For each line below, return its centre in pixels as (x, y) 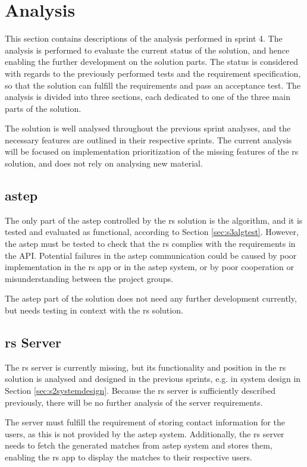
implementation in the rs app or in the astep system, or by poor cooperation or (149, 267)
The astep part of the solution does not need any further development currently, (151, 298)
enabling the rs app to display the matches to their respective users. (129, 457)
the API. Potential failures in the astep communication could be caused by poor (151, 255)
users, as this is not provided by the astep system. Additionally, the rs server (145, 433)
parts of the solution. (43, 108)
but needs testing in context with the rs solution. (94, 310)
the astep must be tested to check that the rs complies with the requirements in (150, 244)
